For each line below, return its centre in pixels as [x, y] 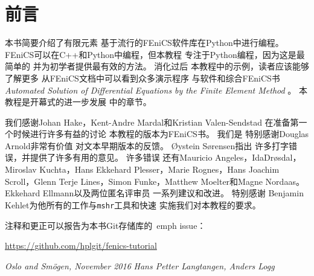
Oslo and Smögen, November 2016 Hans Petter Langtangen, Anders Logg [140, 265]
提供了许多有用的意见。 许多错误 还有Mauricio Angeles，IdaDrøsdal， [165, 157]
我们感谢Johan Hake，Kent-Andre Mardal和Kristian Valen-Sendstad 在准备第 [152, 122]
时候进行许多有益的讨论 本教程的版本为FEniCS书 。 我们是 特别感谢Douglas [161, 134]
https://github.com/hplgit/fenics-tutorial [81, 246]
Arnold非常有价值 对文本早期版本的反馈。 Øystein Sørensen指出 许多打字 [147, 145]
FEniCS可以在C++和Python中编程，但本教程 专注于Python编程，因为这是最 [155, 54]
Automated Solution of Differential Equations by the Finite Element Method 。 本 [156, 90]
